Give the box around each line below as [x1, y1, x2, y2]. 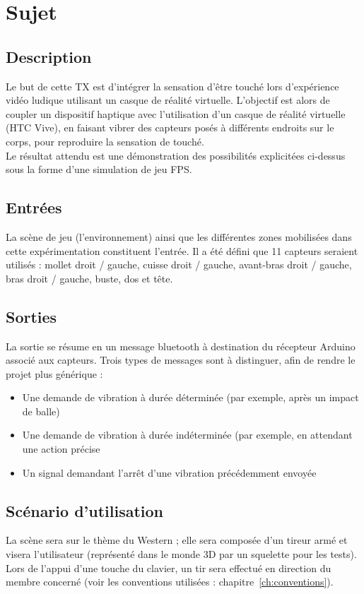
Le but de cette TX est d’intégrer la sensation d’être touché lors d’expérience [6, 78, 339, 93]
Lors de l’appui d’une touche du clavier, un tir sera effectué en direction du [6, 560, 331, 575]
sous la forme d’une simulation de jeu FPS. [6, 162, 192, 177]
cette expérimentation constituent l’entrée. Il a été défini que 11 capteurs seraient [6, 243, 358, 258]
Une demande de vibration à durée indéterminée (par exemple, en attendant [22, 427, 353, 442]
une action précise [22, 441, 100, 456]
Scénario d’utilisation [6, 499, 164, 521]
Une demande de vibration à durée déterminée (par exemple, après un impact [22, 390, 359, 405]
